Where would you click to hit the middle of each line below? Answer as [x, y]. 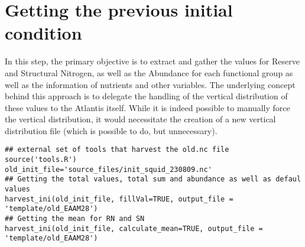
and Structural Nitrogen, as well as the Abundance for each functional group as [149, 72]
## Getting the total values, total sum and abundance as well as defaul [153, 179]
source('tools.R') [41, 160]
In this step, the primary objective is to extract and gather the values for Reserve [152, 61]
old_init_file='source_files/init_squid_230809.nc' [108, 169]
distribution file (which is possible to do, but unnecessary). [111, 130]
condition [43, 33]
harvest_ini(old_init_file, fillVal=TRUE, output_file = [119, 199]
